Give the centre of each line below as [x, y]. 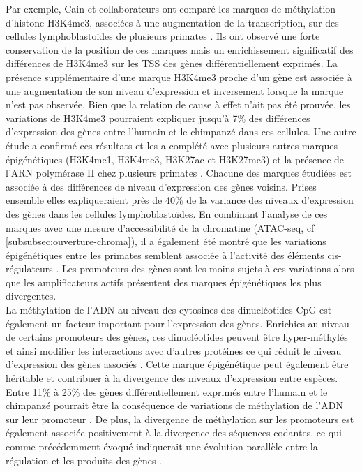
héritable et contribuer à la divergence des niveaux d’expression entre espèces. [172, 378]
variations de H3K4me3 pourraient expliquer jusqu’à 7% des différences [158, 118]
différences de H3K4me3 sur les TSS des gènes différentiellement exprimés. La [172, 63]
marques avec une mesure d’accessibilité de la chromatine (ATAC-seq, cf [160, 227]
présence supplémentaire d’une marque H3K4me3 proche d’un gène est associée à [179, 76]
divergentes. [31, 296]
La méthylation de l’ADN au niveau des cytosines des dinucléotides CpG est [169, 310]
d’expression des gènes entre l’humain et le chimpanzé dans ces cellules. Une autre [181, 132]
